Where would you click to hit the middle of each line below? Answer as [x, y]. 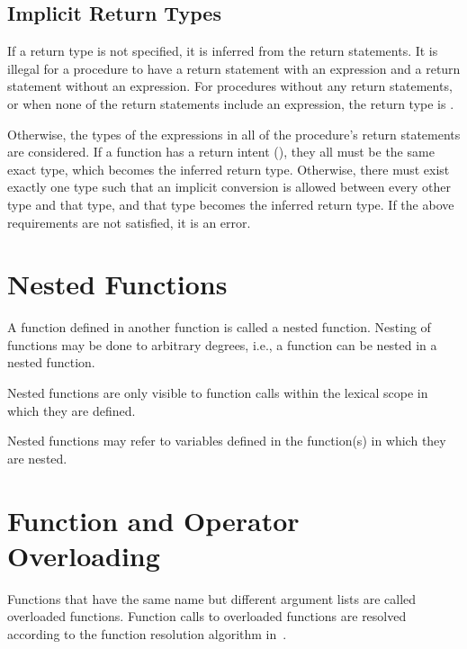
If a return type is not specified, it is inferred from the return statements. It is [223, 51]
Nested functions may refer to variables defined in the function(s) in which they [227, 441]
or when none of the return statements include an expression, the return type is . [231, 103]
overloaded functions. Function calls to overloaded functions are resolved [207, 616]
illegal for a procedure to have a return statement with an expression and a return [234, 68]
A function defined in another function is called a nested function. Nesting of [219, 327]
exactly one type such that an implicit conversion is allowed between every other [229, 187]
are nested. [37, 458]
